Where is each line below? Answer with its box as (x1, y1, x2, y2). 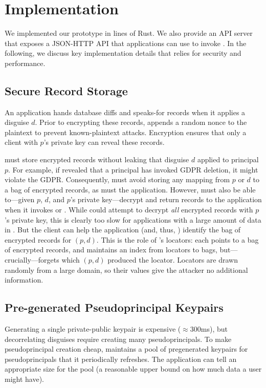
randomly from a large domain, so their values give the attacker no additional (5, 264, 248, 275)
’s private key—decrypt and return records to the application (70, 194, 262, 205)
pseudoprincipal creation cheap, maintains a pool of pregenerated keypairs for (5, 343, 248, 354)
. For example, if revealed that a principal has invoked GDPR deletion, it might (8, 164, 258, 175)
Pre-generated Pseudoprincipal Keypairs (5, 299, 224, 315)
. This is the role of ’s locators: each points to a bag (96, 234, 259, 245)
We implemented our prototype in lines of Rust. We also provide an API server (5, 28, 253, 38)
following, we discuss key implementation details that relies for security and (5, 48, 241, 58)
